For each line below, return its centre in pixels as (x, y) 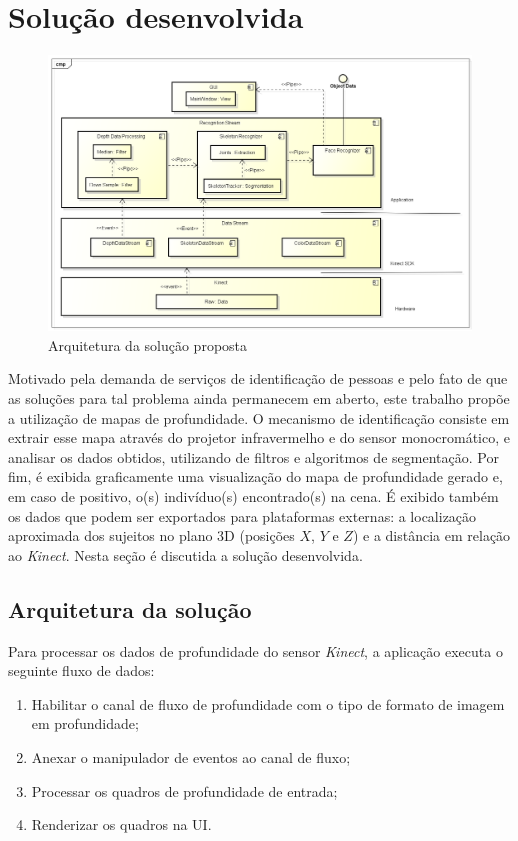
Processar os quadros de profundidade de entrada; (184, 790)
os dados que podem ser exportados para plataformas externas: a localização (242, 515)
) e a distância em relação (431, 535)
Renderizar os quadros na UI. (121, 824)
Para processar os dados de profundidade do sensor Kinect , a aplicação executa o (255, 650)
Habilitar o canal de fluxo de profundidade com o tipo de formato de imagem (268, 703)
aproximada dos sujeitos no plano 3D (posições (151, 535)
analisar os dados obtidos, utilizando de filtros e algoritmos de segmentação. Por (253, 456)
